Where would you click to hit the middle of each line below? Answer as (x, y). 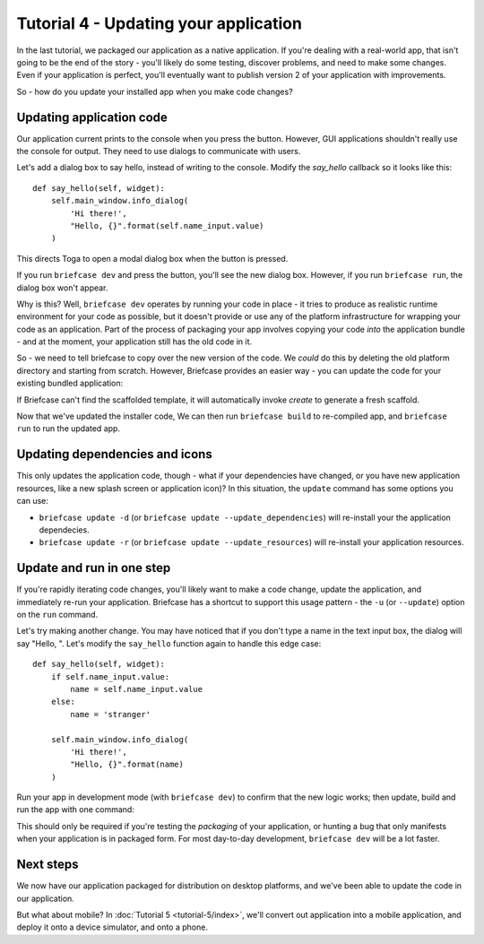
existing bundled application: (70, 383)
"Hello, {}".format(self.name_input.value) (167, 225)
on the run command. (57, 614)
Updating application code (92, 117)
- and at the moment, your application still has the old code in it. (134, 342)
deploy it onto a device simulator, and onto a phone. (112, 927)
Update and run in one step (94, 568)
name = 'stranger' (111, 714)
